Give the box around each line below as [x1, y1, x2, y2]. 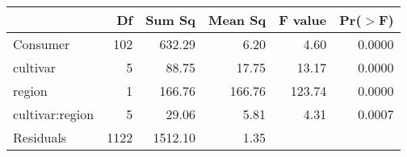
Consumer [13, 35, 70, 53]
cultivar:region [13, 105, 94, 123]
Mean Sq [208, 10, 266, 29]
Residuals [13, 128, 67, 147]
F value [279, 10, 327, 29]
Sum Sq [145, 10, 195, 29]
